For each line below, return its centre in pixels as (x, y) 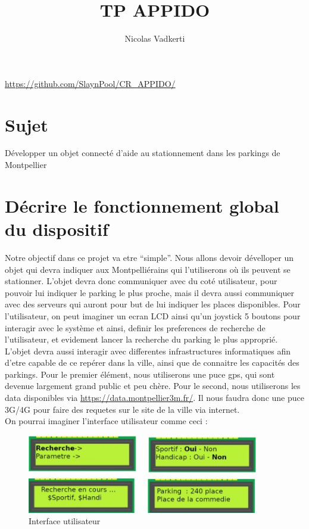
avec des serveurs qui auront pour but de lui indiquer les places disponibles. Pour (153, 304)
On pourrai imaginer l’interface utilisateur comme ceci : (106, 421)
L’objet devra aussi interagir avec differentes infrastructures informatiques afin (148, 351)
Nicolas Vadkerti (155, 38)
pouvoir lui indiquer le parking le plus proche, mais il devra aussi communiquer (149, 292)
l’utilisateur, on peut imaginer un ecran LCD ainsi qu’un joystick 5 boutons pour (153, 315)
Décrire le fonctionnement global (142, 205)
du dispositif (57, 229)
